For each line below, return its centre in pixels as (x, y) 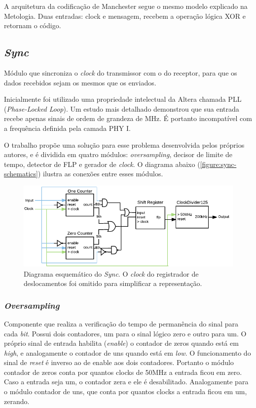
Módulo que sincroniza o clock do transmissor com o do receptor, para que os (121, 72)
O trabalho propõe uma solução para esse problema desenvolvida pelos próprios (124, 144)
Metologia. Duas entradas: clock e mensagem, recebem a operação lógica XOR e (125, 16)
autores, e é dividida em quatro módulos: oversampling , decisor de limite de (118, 154)
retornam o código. (33, 25)
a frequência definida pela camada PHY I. (67, 128)
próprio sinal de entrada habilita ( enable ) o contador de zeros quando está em (121, 343)
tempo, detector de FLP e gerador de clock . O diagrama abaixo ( (102, 164)
